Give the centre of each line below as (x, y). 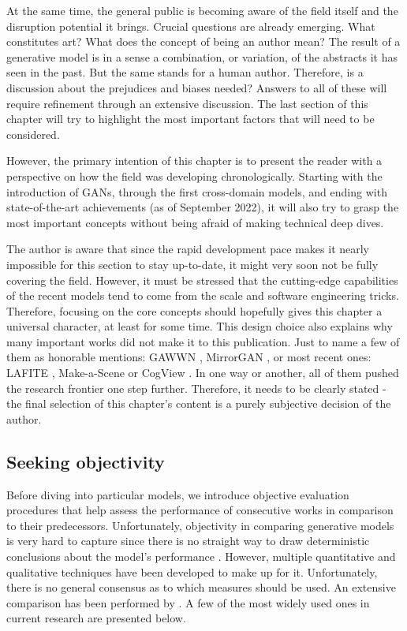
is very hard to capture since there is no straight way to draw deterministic (188, 541)
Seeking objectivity (86, 461)
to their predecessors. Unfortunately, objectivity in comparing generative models (200, 525)
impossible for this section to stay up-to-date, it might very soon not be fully (192, 264)
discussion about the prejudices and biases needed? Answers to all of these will (197, 87)
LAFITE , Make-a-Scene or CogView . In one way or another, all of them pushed (203, 373)
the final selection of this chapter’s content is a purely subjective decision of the (199, 403)
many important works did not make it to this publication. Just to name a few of (203, 341)
